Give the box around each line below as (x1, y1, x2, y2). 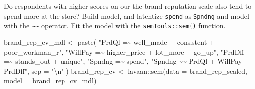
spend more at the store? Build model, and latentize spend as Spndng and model (4, 10, 249, 21)
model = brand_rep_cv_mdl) (4, 75, 97, 86)
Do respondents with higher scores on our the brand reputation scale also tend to (4, 1, 252, 11)
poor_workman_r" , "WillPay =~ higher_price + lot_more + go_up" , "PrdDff (4, 46, 244, 57)
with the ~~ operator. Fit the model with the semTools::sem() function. (4, 20, 226, 30)
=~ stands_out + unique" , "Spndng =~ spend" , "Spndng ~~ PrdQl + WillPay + (4, 56, 250, 66)
